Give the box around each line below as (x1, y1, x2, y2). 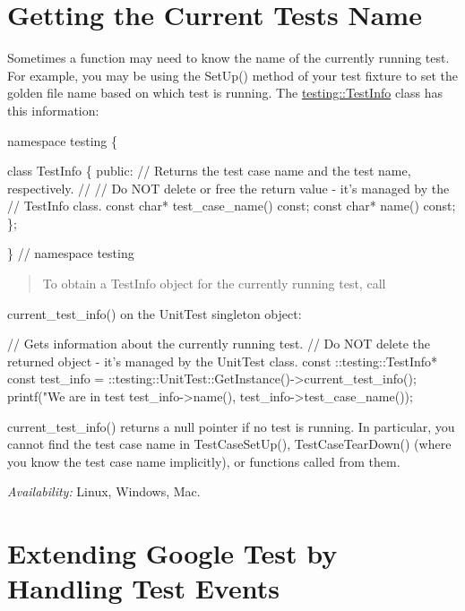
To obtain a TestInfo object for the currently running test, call (42, 274, 386, 293)
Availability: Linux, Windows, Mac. (7, 482, 201, 501)
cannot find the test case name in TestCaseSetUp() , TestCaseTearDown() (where (7, 435, 452, 453)
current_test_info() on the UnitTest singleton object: (7, 304, 302, 323)
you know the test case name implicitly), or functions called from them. (7, 452, 400, 470)
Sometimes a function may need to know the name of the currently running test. (7, 48, 450, 67)
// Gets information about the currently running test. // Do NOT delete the (7, 334, 430, 353)
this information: (7, 100, 99, 119)
